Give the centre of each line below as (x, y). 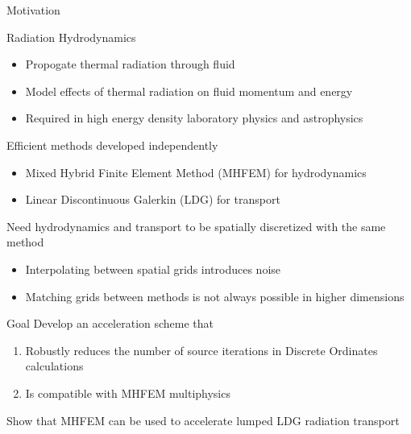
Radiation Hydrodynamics (71, 37)
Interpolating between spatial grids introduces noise (153, 269)
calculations (54, 366)
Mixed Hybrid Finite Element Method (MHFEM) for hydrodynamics (196, 172)
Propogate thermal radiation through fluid (130, 64)
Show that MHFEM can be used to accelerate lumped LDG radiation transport (203, 420)
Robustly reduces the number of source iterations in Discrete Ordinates (201, 350)
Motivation (33, 10)
